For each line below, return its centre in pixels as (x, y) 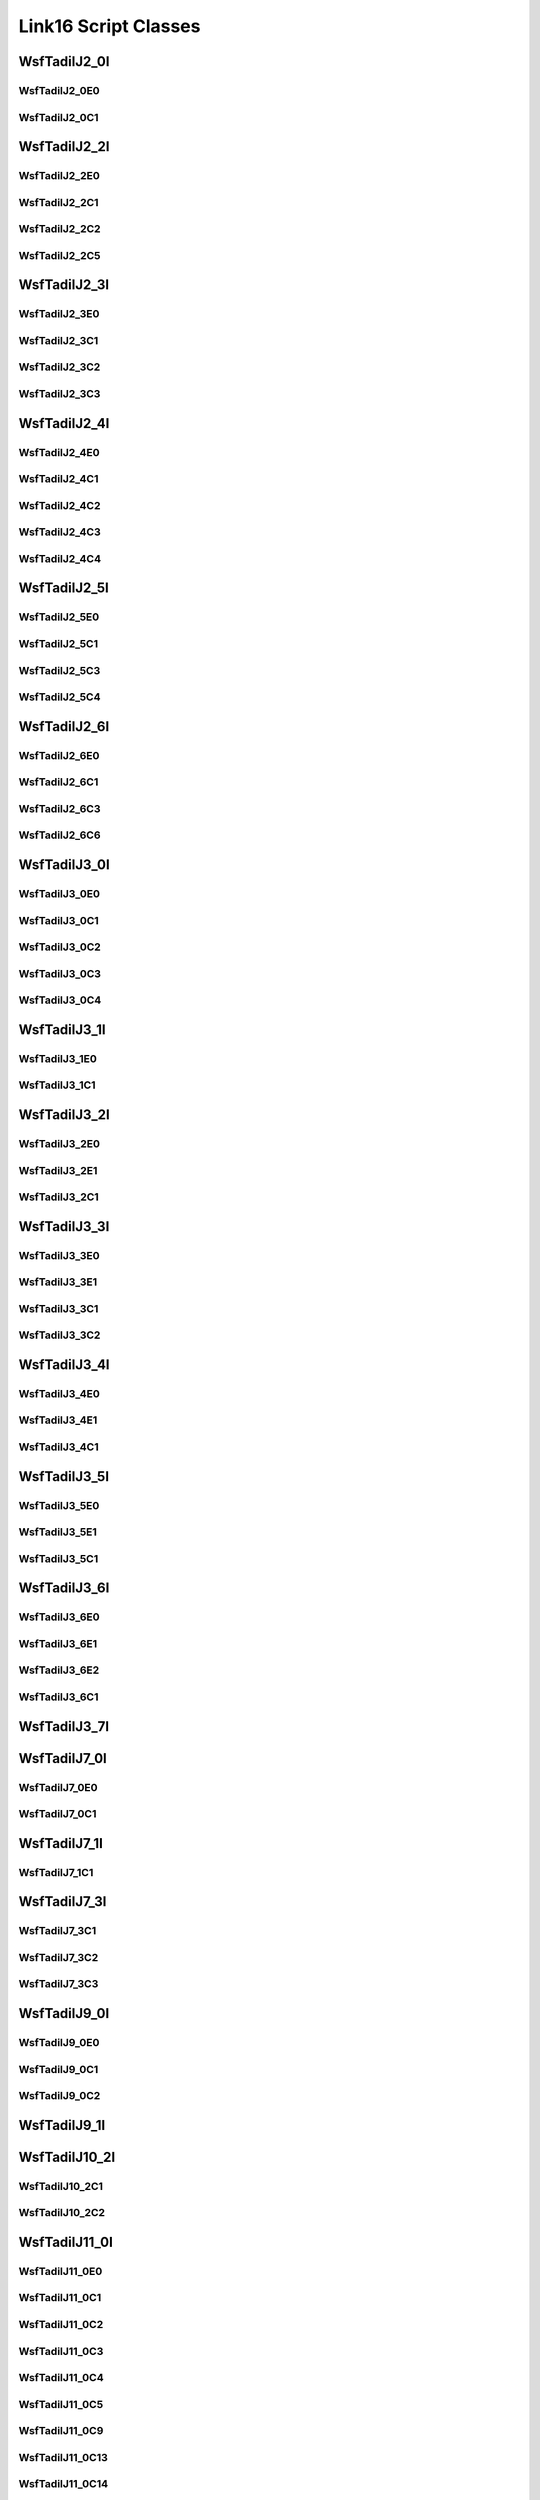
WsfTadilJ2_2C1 (58, 202)
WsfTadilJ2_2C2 (59, 229)
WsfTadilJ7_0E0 (58, 1787)
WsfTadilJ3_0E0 (59, 893)
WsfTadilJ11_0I (66, 2241)
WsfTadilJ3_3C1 (58, 1308)
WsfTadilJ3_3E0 (59, 1255)
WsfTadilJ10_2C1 (61, 2186)
